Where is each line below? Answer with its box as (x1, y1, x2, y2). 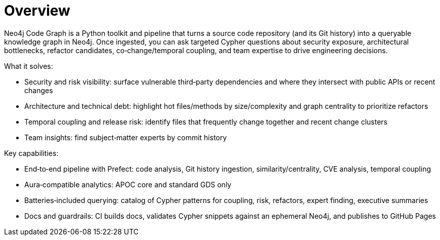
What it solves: (4, 61, 53, 70)
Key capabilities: (4, 148, 59, 157)
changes (24, 86, 53, 95)
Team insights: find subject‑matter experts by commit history (24, 133, 227, 142)
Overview (4, 2, 70, 19)
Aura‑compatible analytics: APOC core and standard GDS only (24, 180, 232, 189)
